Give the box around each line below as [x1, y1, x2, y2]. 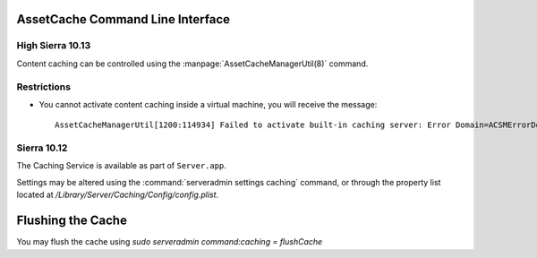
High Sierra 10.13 [16, 39, 91, 52]
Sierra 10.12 [16, 142, 68, 154]
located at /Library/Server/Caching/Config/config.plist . [16, 189, 219, 201]
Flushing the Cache [16, 213, 127, 228]
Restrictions [16, 81, 72, 93]
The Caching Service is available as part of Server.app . [16, 160, 227, 171]
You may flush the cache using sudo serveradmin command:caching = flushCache [16, 236, 323, 247]
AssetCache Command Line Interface [16, 12, 231, 27]
